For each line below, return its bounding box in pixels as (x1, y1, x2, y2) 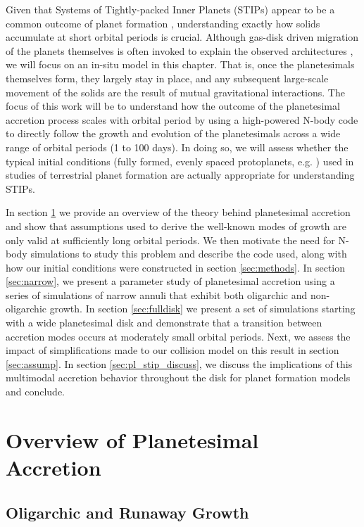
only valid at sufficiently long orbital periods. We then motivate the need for (6, 232, 335, 247)
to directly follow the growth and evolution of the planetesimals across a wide (6, 126, 341, 141)
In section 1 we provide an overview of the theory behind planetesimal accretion (6, 205, 351, 220)
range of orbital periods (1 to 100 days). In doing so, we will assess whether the (6, 139, 349, 154)
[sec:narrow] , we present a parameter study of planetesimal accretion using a (6, 274, 335, 288)
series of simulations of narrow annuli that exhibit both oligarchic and (6, 287, 308, 302)
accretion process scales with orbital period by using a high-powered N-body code (6, 112, 358, 127)
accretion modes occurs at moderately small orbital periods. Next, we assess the (6, 329, 351, 343)
